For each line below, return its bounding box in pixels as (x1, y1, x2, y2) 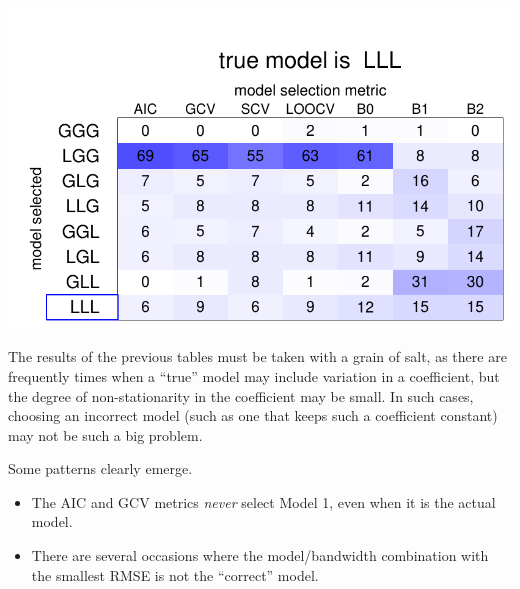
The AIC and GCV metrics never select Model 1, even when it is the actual (31, 491, 496, 512)
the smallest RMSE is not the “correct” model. (31, 564, 319, 585)
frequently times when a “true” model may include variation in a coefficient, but (8, 365, 500, 386)
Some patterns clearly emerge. (8, 458, 193, 479)
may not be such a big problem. (8, 424, 203, 445)
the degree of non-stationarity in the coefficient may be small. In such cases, (8, 385, 474, 406)
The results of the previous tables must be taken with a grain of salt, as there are (8, 346, 507, 367)
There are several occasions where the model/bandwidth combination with (31, 545, 489, 566)
